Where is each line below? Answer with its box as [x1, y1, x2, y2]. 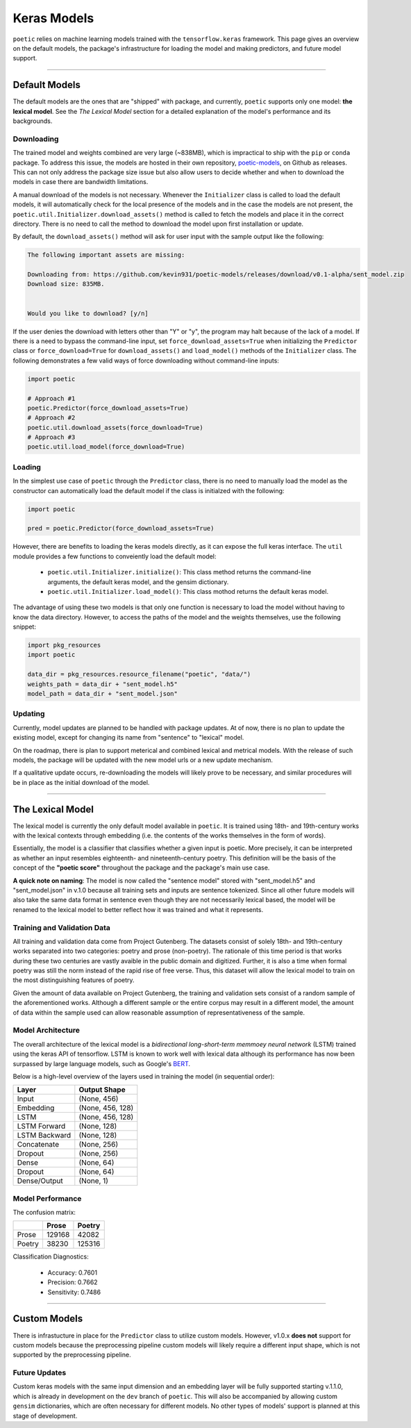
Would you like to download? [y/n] [27, 309, 149, 317]
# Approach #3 [27, 433, 76, 441]
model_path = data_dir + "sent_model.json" [27, 690, 178, 698]
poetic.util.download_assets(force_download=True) [27, 424, 204, 431]
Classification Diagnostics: [12, 1252, 90, 1261]
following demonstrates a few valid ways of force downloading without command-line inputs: [12, 356, 279, 365]
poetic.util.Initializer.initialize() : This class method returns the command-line [47, 568, 312, 576]
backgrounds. [12, 117, 53, 125]
